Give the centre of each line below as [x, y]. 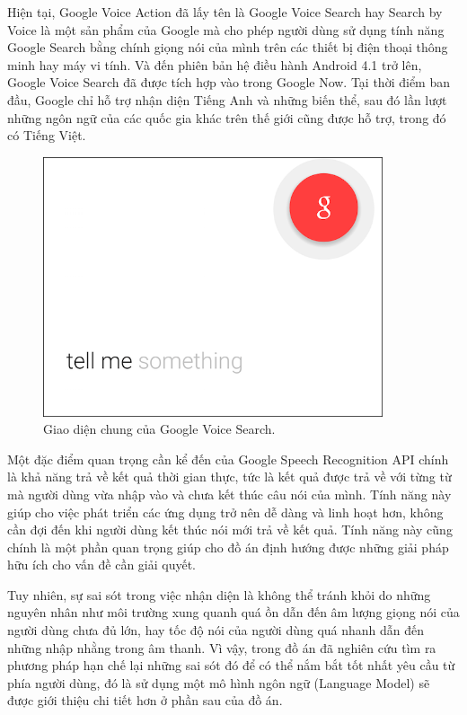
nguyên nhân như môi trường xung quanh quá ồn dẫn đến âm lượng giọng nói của [233, 612]
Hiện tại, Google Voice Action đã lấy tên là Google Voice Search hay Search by [225, 12]
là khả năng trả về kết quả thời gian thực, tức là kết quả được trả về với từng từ [229, 477]
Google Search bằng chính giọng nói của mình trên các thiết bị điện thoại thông [228, 47]
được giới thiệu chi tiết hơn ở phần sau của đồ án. [145, 700]
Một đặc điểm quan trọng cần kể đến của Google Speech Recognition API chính [228, 459]
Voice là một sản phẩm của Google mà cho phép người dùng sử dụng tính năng [226, 29]
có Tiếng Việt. [47, 135]
